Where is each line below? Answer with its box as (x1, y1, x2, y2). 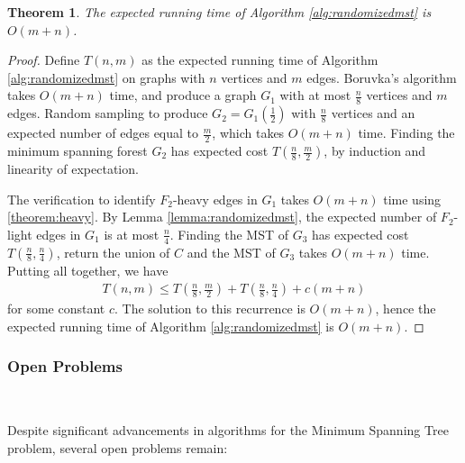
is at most (104, 224, 160, 243)
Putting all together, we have (7, 260, 169, 279)
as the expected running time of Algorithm (141, 50, 378, 69)
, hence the (375, 299, 436, 318)
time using (383, 189, 442, 208)
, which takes (212, 123, 285, 142)
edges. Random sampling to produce (7, 104, 208, 123)
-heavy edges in (172, 189, 258, 208)
